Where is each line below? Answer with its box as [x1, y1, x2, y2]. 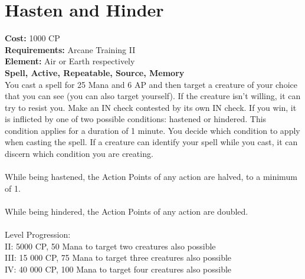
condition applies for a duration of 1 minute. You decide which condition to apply [5, 124, 300, 136]
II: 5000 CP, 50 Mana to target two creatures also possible [5, 239, 216, 252]
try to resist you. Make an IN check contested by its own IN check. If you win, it [5, 101, 297, 113]
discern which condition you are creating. [5, 147, 153, 160]
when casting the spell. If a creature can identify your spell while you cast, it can [5, 136, 298, 148]
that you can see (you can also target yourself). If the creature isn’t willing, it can [5, 90, 301, 102]
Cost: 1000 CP [5, 32, 60, 44]
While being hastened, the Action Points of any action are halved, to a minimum [5, 170, 297, 183]
